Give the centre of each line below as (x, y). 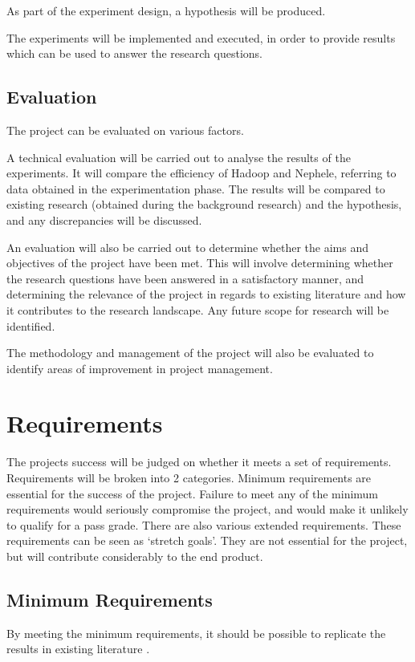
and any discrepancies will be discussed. (104, 219)
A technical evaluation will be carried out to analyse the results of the (179, 157)
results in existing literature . (78, 649)
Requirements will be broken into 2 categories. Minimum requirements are (189, 478)
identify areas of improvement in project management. (140, 368)
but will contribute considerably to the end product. (135, 556)
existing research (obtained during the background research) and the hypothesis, (204, 204)
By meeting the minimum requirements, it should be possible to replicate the (196, 633)
